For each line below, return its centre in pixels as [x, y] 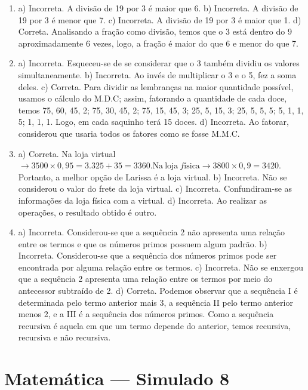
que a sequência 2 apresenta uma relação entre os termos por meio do [145, 279]
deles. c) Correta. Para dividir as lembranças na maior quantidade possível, [156, 86]
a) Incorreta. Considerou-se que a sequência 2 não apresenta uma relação [151, 232]
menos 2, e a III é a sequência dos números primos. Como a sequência [146, 314]
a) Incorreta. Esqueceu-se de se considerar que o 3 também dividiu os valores [159, 63]
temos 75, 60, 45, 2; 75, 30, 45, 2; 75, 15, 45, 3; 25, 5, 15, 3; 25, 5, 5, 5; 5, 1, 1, [161, 110]
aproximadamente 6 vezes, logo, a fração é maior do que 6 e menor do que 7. [158, 43]
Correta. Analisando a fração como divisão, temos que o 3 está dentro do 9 [155, 31]
